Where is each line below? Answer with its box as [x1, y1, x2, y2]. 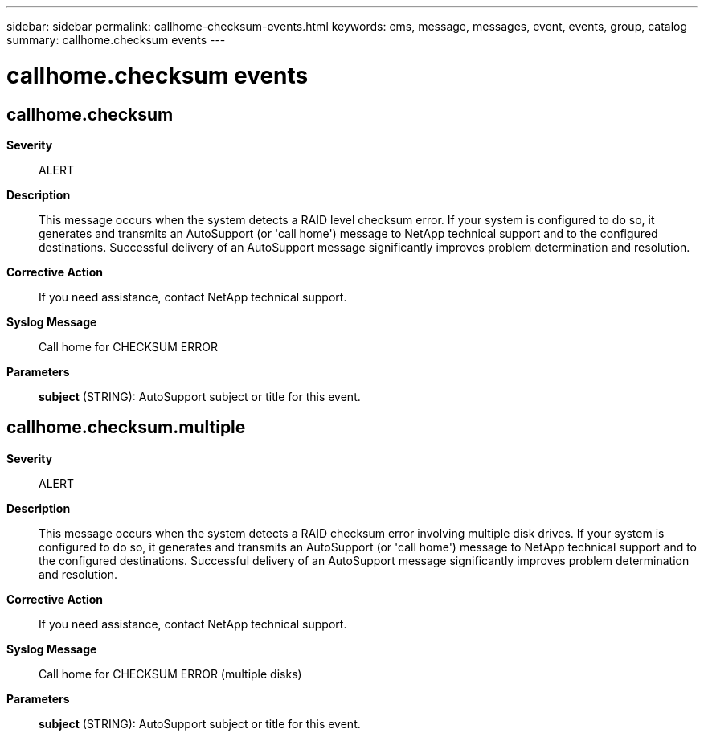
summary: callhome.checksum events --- [6, 33, 226, 47]
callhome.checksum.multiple [6, 417, 246, 438]
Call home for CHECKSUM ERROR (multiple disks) [39, 666, 302, 681]
